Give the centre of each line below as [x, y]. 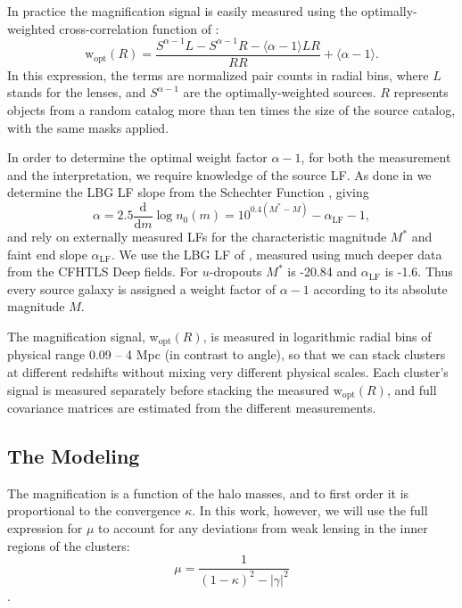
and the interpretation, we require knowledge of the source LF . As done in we [219, 174]
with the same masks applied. [88, 127]
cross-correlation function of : [139, 28]
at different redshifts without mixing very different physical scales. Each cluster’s [228, 372]
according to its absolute [380, 288]
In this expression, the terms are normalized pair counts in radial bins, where [218, 74]
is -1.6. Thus [419, 271]
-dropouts [235, 271]
